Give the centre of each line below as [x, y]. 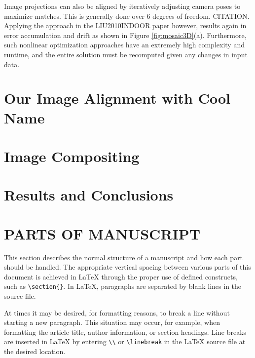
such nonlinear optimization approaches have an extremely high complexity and [124, 45]
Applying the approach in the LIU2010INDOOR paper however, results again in [125, 25]
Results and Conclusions [89, 195]
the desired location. [35, 351]
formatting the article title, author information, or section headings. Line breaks [125, 332]
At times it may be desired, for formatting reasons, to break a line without [117, 312]
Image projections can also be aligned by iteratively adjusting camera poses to [122, 6]
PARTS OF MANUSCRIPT [102, 233]
